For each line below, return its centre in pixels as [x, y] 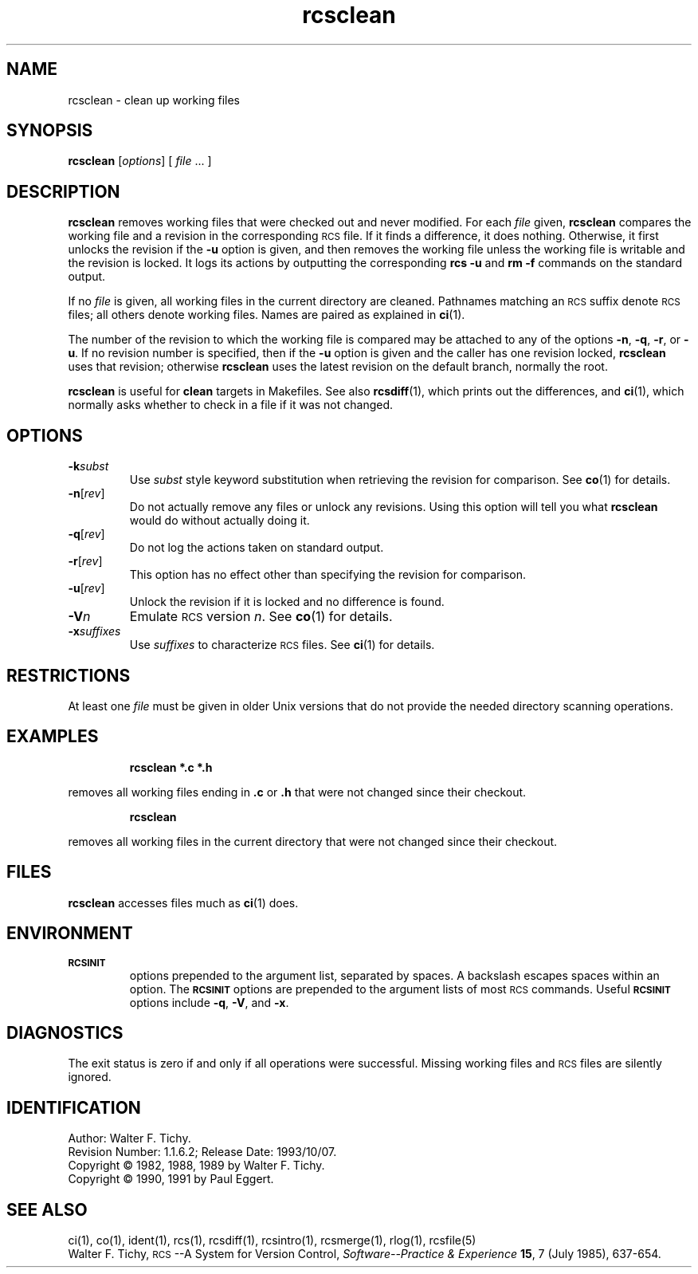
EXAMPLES [53, 737]
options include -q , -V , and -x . [209, 1002]
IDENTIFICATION [74, 1107]
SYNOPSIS [50, 131]
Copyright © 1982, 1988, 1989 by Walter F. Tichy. [196, 1166]
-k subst [88, 466]
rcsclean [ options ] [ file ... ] [140, 161]
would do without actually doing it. [220, 521]
